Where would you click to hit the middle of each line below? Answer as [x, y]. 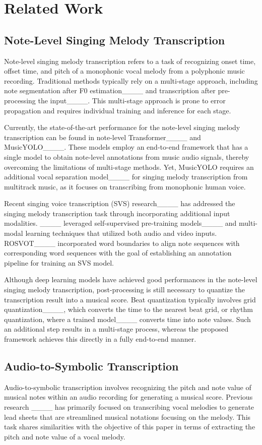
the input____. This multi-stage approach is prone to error [132, 100]
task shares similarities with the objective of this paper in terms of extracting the [130, 427]
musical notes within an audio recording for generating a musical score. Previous [128, 397]
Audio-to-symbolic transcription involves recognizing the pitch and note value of [128, 387]
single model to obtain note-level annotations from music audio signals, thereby [127, 156]
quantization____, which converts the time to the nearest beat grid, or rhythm [128, 309]
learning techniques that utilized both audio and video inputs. [121, 233]
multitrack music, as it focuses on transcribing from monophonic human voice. [125, 186]
